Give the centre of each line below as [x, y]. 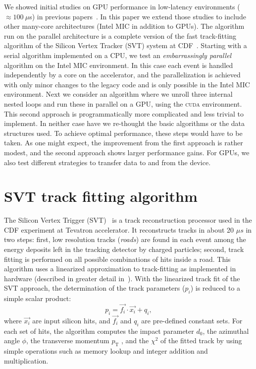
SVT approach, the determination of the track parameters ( [95, 288]
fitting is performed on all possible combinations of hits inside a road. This [117, 259]
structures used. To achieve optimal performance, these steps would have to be [123, 133]
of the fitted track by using [201, 340]
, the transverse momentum [68, 340]
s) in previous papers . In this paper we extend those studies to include [138, 16]
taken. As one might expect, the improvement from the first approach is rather [124, 143]
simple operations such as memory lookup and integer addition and [106, 351]
